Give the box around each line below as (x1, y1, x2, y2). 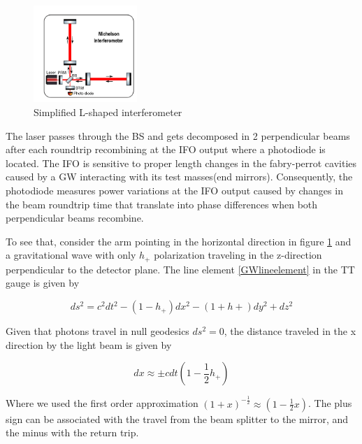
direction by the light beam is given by (6, 337, 172, 352)
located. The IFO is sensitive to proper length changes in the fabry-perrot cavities (6, 155, 357, 170)
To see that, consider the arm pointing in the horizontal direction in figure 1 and (6, 234, 352, 248)
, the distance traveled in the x (224, 324, 356, 338)
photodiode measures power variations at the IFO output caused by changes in (6, 183, 343, 198)
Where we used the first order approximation (6, 396, 198, 410)
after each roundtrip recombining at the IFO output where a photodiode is (6, 142, 326, 157)
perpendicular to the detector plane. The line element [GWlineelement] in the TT (6, 262, 355, 276)
